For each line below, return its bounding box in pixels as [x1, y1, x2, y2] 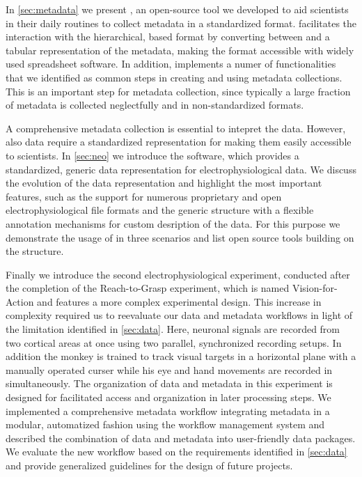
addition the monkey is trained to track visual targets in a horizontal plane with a [6, 349, 356, 363]
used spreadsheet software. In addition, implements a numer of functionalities [6, 56, 336, 71]
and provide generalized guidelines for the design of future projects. [6, 458, 293, 472]
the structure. [6, 244, 64, 258]
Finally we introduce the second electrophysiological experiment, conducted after [6, 267, 350, 281]
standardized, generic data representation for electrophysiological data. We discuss [6, 162, 356, 176]
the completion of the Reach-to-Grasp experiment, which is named [6, 281, 290, 295]
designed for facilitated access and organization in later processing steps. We [6, 390, 331, 405]
